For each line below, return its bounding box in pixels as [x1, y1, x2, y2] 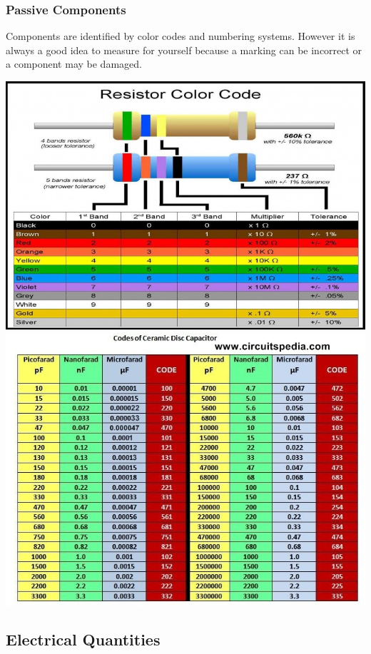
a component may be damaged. [6, 56, 142, 71]
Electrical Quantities [6, 628, 161, 650]
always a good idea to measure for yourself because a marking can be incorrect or [6, 42, 362, 57]
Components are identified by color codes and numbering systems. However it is [6, 29, 355, 44]
